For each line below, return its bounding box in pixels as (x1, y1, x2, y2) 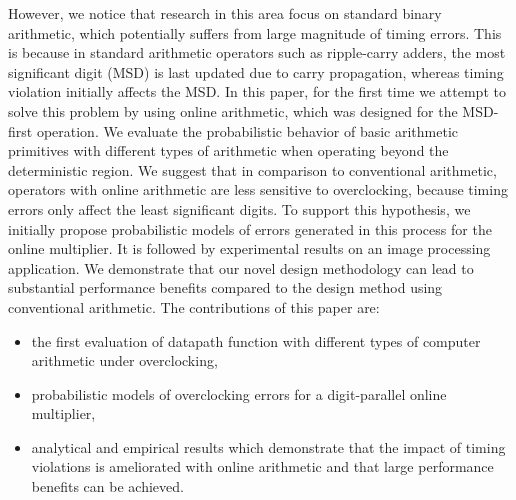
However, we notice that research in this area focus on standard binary (8, 3, 442, 23)
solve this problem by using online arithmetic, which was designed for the (8, 100, 458, 121)
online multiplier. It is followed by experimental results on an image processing (8, 238, 491, 259)
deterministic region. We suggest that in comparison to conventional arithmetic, (8, 159, 497, 180)
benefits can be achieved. (31, 476, 184, 497)
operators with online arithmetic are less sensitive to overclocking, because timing (8, 179, 508, 200)
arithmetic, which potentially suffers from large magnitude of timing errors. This (8, 22, 502, 43)
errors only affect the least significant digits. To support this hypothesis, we (8, 198, 471, 219)
